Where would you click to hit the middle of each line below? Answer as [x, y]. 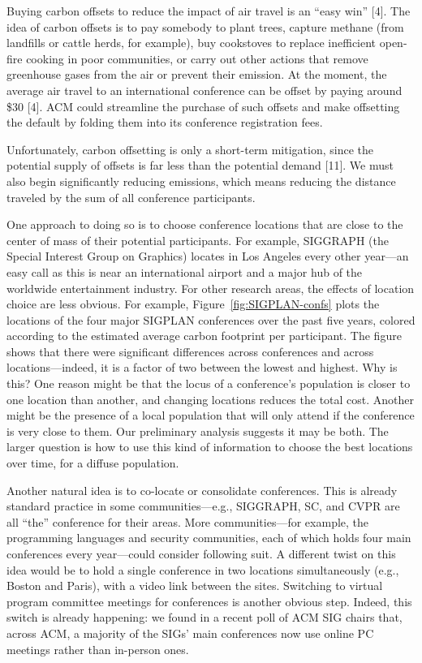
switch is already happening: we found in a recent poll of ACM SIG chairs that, [205, 617]
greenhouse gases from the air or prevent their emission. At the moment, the [197, 74]
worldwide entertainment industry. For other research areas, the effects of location [211, 288]
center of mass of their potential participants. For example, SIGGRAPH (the [198, 240]
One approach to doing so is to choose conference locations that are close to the [205, 224]
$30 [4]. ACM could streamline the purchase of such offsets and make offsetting [203, 106]
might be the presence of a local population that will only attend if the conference [211, 415]
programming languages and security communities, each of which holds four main [209, 538]
